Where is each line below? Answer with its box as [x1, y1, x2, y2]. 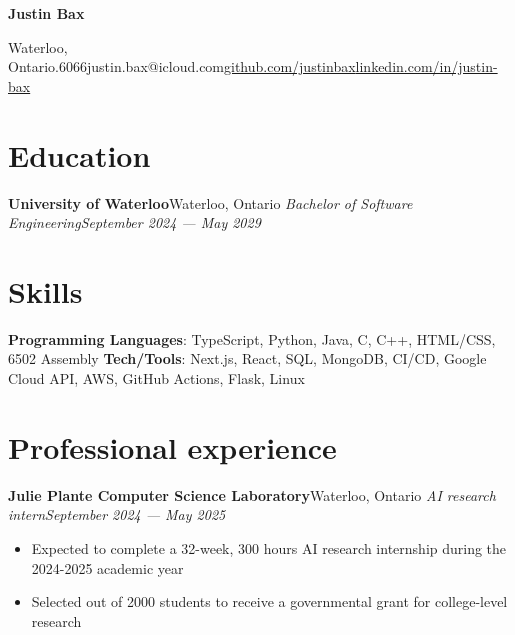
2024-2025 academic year [31, 557, 184, 578]
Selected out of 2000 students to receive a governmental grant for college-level [31, 591, 508, 612]
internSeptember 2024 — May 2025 [8, 504, 226, 525]
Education [8, 134, 151, 175]
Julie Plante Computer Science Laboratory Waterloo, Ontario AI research [8, 484, 496, 505]
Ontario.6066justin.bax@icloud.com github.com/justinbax [8, 56, 356, 77]
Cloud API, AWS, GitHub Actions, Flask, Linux [8, 368, 305, 388]
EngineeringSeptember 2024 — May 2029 [8, 212, 261, 233]
